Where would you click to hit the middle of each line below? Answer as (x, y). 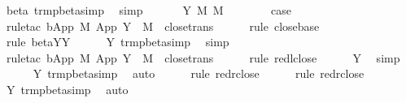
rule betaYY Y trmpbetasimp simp (118, 42)
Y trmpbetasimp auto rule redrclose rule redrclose (199, 73)
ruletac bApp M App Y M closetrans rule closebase (163, 26)
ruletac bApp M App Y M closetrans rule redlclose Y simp (203, 57)
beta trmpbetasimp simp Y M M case (148, 10)
